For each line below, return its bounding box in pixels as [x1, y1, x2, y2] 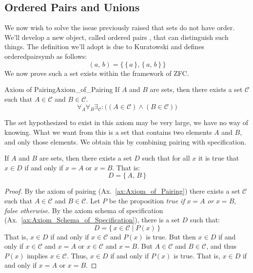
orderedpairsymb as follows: [4, 51, 87, 61]
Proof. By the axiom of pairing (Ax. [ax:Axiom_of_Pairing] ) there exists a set [4, 186, 240, 196]
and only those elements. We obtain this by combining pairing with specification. [4, 136, 246, 146]
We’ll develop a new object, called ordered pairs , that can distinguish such [4, 32, 229, 42]
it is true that [198, 153, 239, 163]
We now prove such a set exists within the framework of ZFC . [4, 68, 189, 78]
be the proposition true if [109, 195, 185, 205]
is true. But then [146, 231, 196, 241]
